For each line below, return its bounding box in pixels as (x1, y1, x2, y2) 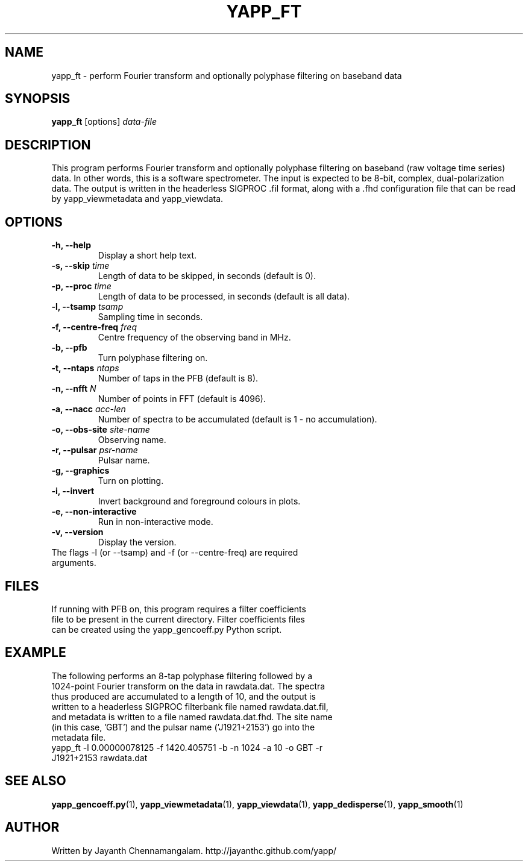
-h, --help (51, 240, 91, 251)
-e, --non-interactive (51, 506, 137, 517)
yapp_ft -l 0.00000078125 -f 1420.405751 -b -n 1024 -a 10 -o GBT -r (51, 742, 322, 753)
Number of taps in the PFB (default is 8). (98, 373, 259, 384)
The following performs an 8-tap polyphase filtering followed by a (51, 670, 312, 681)
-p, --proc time (51, 281, 112, 292)
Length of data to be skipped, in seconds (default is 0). (98, 271, 316, 281)
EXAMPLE (5, 645, 66, 660)
